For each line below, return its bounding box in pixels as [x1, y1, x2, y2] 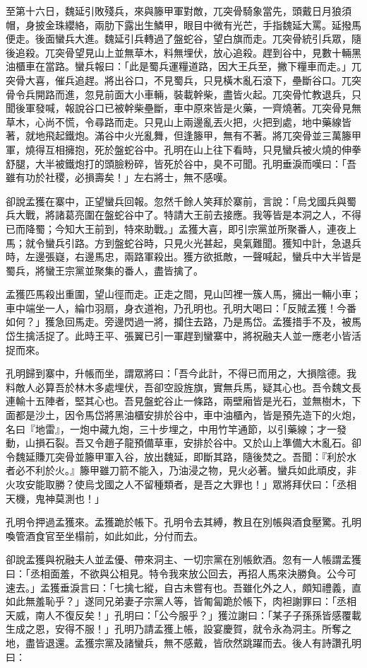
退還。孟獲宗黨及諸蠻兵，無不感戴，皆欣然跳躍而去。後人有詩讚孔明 [44, 635, 361, 650]
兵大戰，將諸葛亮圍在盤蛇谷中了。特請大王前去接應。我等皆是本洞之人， [6, 207, 342, 222]
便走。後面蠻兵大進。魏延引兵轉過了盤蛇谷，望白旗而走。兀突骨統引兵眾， [6, 31, 351, 46]
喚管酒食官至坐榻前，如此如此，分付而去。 [6, 528, 203, 543]
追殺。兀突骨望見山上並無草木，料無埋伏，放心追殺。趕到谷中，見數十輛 [15, 45, 351, 59]
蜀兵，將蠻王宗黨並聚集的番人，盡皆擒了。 [6, 263, 203, 277]
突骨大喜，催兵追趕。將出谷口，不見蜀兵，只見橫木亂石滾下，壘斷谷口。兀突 [6, 72, 361, 87]
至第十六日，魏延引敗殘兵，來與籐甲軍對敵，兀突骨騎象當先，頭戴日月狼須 [6, 4, 351, 18]
